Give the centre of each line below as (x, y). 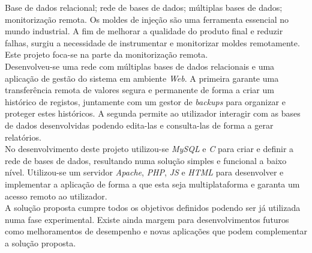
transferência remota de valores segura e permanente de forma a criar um (139, 90)
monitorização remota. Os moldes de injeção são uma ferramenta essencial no (147, 19)
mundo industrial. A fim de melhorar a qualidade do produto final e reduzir (144, 31)
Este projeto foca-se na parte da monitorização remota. (106, 54)
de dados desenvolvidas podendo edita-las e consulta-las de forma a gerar (139, 125)
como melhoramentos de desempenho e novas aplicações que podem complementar (156, 231)
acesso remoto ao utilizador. (56, 196)
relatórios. (23, 137)
